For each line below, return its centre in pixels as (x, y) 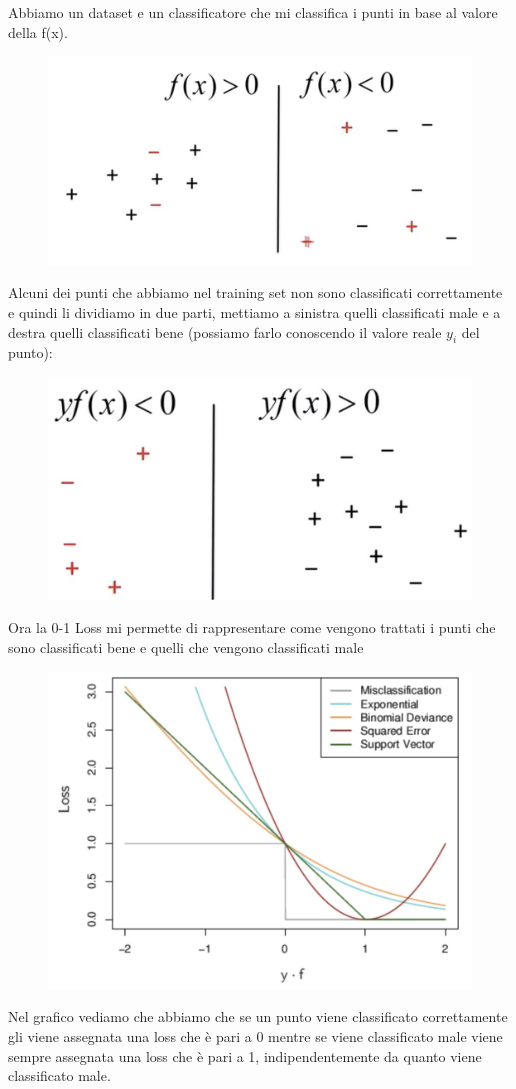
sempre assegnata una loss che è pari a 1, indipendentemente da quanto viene (245, 1055)
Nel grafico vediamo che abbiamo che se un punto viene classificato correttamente (258, 1016)
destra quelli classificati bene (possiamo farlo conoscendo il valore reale (225, 331)
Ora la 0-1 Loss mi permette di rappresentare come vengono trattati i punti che (252, 627)
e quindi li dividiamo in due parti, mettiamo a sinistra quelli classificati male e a (254, 312)
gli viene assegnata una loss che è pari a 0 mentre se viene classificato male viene (255, 1035)
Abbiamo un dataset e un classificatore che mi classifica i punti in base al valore (253, 12)
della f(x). (38, 31)
